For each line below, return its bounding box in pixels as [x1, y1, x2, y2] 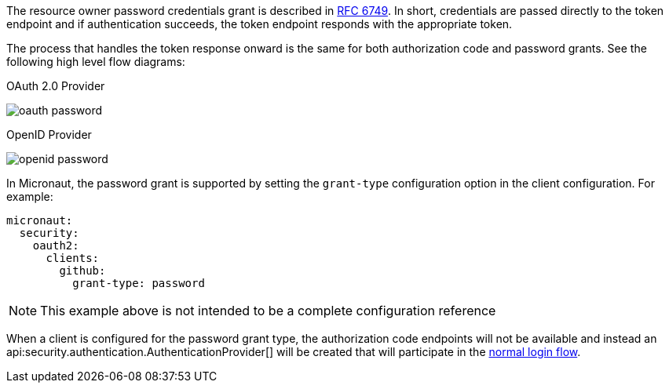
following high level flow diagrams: [6, 55, 185, 68]
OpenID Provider [6, 128, 92, 141]
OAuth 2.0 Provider [6, 79, 105, 93]
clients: [46, 252, 100, 264]
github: [59, 264, 106, 277]
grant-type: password [72, 277, 205, 289]
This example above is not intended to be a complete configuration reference [40, 303, 496, 318]
